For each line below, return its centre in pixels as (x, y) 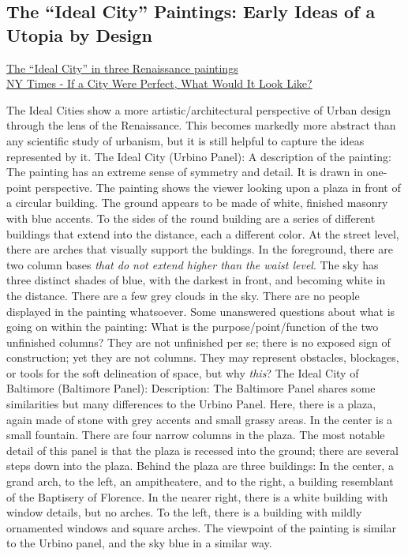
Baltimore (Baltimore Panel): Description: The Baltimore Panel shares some (191, 388)
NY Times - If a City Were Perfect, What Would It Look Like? (159, 83)
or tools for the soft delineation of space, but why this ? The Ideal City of (183, 372)
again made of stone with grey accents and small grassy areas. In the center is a (200, 419)
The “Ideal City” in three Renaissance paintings (122, 68)
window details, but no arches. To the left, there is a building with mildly (184, 512)
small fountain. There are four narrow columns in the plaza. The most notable (196, 435)
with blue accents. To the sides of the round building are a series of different (191, 218)
